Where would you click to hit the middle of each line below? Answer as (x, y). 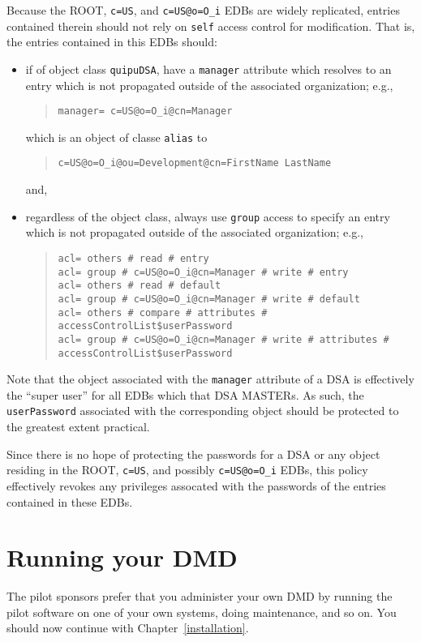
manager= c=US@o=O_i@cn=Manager (145, 111)
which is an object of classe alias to (116, 137)
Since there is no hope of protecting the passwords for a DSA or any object (193, 454)
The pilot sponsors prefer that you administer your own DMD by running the (200, 596)
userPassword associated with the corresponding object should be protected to (203, 411)
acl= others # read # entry (133, 258)
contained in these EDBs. (70, 501)
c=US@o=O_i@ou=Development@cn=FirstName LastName (195, 163)
